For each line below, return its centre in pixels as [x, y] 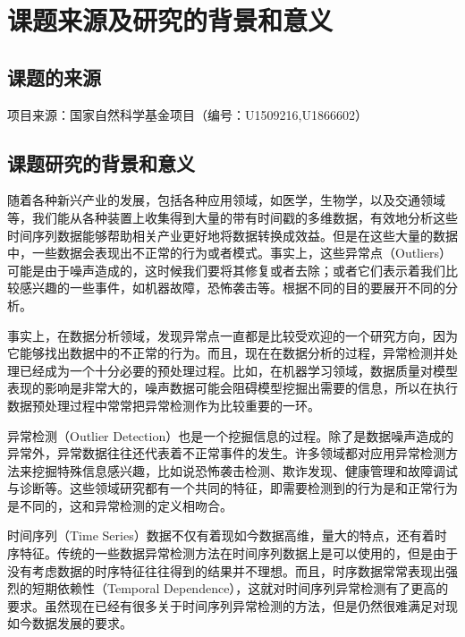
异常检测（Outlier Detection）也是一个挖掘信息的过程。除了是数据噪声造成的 [231, 435]
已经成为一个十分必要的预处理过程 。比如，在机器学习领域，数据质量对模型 [238, 370]
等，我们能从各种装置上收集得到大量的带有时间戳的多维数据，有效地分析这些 [232, 217]
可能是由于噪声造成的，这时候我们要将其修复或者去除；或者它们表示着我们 [226, 270]
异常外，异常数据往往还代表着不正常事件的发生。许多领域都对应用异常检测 [226, 453]
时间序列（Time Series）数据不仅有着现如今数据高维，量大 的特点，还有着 [221, 535]
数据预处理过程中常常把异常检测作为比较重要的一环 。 [164, 405]
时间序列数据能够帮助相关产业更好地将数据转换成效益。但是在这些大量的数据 [232, 235]
